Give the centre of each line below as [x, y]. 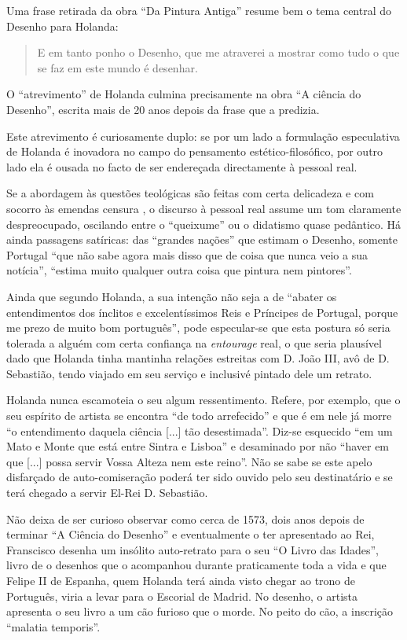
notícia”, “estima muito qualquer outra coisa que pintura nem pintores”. [179, 270]
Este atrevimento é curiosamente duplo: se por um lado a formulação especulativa [203, 136]
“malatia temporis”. [53, 626]
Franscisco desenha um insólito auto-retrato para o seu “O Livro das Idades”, [192, 549]
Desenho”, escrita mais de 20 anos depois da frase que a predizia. [163, 109]
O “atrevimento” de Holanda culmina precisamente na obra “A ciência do [184, 94]
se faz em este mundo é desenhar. [117, 67]
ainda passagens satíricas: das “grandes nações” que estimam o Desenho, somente [202, 239]
